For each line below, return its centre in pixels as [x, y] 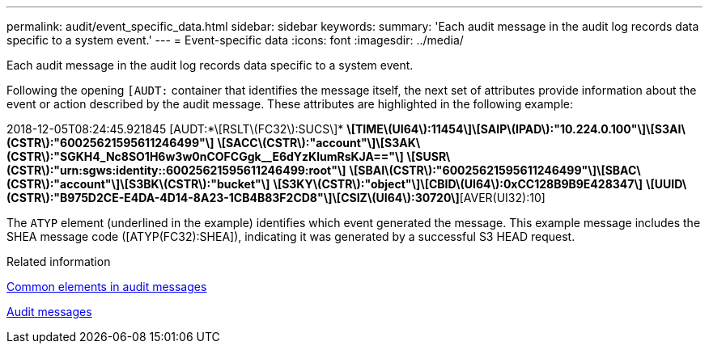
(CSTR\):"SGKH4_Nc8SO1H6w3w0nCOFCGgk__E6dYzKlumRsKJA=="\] [205, 156]
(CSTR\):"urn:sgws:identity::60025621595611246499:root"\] [176, 170]
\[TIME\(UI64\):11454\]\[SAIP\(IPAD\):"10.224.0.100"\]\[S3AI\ [516, 129]
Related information [59, 261]
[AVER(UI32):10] [502, 198]
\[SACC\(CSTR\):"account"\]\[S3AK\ [319, 143]
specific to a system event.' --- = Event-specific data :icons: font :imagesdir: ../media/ [235, 40]
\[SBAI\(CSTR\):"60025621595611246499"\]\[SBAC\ [495, 170]
